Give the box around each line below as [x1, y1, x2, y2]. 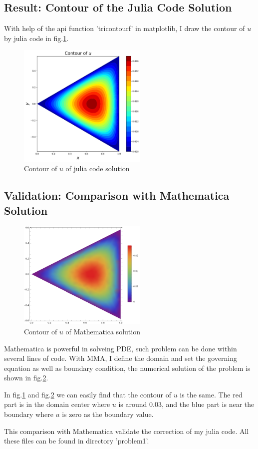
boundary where [4, 409, 53, 419]
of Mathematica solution [65, 326, 140, 336]
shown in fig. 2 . [4, 372, 48, 383]
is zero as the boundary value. [62, 409, 154, 419]
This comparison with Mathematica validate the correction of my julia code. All [4, 425, 249, 436]
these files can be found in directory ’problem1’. [4, 435, 149, 446]
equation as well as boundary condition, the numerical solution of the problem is [4, 362, 251, 373]
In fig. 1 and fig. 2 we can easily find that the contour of [4, 389, 171, 399]
